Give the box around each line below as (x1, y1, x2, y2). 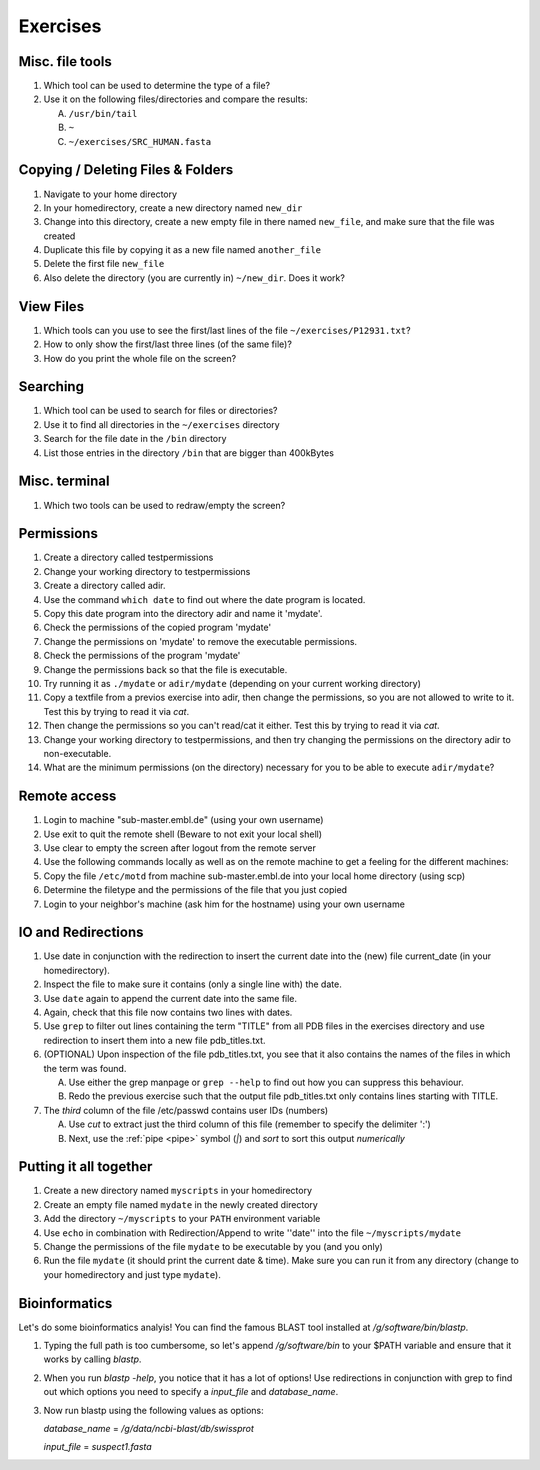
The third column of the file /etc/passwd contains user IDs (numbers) (43, 1104, 329, 1116)
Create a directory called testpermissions (43, 551, 214, 564)
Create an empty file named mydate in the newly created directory (43, 1198, 319, 1210)
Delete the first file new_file (43, 258, 165, 270)
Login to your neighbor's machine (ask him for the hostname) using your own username (43, 898, 405, 910)
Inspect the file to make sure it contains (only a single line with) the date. (43, 978, 342, 990)
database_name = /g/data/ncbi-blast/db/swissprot (43, 1423, 255, 1435)
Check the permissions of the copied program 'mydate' (43, 621, 272, 634)
